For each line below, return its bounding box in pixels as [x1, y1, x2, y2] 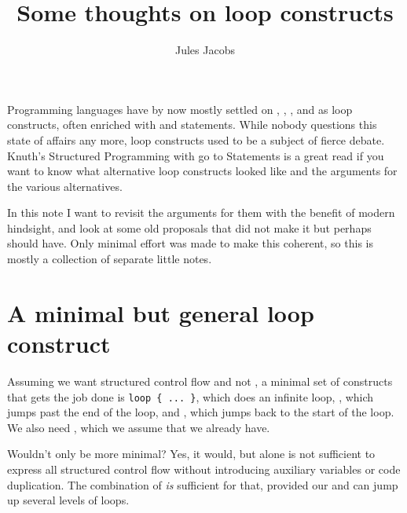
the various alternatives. [7, 178, 123, 194]
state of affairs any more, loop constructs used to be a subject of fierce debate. [7, 131, 385, 148]
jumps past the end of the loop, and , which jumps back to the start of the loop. [7, 404, 394, 420]
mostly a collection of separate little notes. [7, 251, 212, 267]
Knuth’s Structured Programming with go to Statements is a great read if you [7, 147, 384, 163]
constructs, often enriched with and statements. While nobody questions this [7, 116, 377, 133]
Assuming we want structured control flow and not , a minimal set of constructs [7, 372, 393, 389]
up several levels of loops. [7, 492, 130, 508]
